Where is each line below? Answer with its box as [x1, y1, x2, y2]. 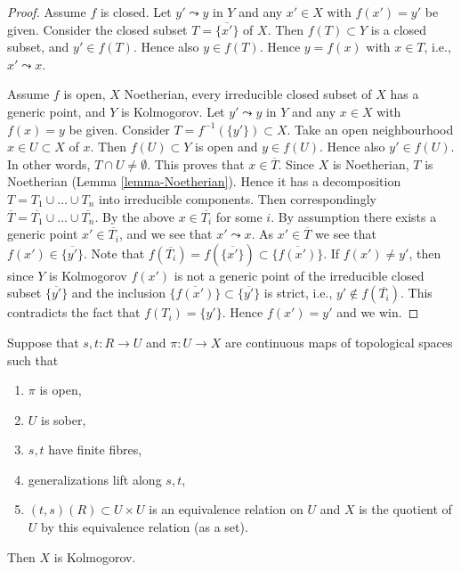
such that [7, 350, 59, 369]
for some [215, 207, 263, 225]
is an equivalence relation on [149, 500, 303, 519]
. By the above [94, 207, 175, 225]
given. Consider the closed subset [7, 20, 188, 38]
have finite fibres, [48, 440, 142, 459]
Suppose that [7, 332, 79, 351]
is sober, [41, 410, 86, 429]
